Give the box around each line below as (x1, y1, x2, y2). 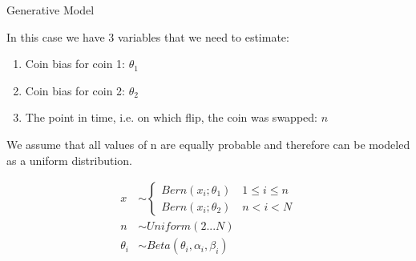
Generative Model (6, 2, 95, 18)
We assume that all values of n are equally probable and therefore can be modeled (6, 135, 410, 152)
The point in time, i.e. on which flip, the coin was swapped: (25, 109, 317, 126)
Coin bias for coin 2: (25, 82, 125, 98)
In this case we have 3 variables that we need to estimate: (6, 28, 289, 45)
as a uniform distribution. (6, 151, 132, 168)
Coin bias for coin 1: (25, 55, 125, 72)
